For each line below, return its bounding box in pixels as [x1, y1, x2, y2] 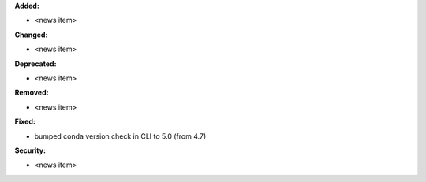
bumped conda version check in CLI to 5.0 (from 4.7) [34, 131, 207, 141]
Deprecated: [14, 59, 57, 69]
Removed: [14, 87, 49, 98]
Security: [14, 146, 47, 155]
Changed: [14, 30, 48, 39]
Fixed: [14, 117, 35, 126]
